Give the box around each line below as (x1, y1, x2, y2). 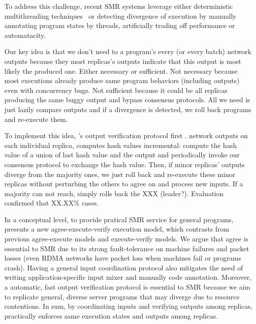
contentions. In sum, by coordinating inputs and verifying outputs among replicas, (4, 301, 253, 311)
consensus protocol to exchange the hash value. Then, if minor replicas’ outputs (4, 159, 245, 169)
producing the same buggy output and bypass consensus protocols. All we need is (4, 94, 250, 105)
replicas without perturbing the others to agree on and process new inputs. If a (4, 178, 243, 189)
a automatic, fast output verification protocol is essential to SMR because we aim (4, 282, 251, 292)
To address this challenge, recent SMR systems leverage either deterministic (4, 1, 233, 11)
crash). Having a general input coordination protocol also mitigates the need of (4, 262, 243, 272)
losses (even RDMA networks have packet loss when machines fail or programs (4, 253, 241, 263)
